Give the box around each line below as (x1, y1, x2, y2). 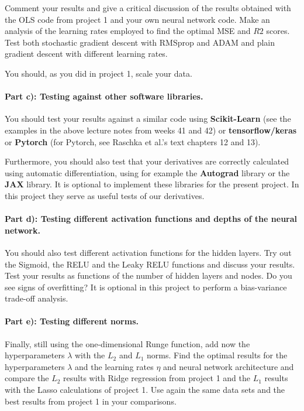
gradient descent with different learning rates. (5, 47, 168, 60)
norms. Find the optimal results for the (147, 349, 288, 361)
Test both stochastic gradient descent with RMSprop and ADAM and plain (5, 36, 275, 48)
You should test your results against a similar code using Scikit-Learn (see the (5, 112, 291, 125)
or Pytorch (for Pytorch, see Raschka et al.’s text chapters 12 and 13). (5, 135, 261, 148)
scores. (266, 25, 290, 37)
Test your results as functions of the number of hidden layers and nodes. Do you (5, 269, 292, 282)
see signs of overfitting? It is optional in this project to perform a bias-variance (5, 280, 287, 293)
